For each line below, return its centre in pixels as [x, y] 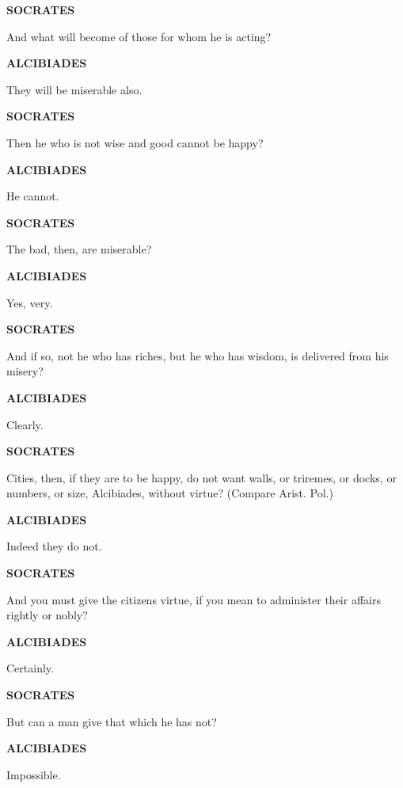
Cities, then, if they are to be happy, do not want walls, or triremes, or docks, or [201, 477]
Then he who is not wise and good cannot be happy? [135, 142]
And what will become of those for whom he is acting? [139, 36]
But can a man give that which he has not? [112, 721]
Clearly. [25, 424]
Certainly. [30, 668]
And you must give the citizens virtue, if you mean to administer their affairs [194, 599]
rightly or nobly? [47, 615]
